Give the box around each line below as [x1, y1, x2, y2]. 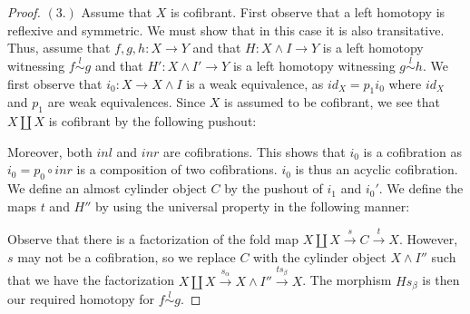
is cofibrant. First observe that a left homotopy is [171, 3, 446, 21]
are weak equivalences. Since [47, 93, 206, 112]
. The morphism [302, 270, 392, 289]
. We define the [378, 179, 464, 198]
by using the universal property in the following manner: [95, 196, 410, 215]
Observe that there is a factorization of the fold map [7, 230, 299, 249]
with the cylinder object [253, 247, 387, 266]
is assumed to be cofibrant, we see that [224, 93, 440, 112]
